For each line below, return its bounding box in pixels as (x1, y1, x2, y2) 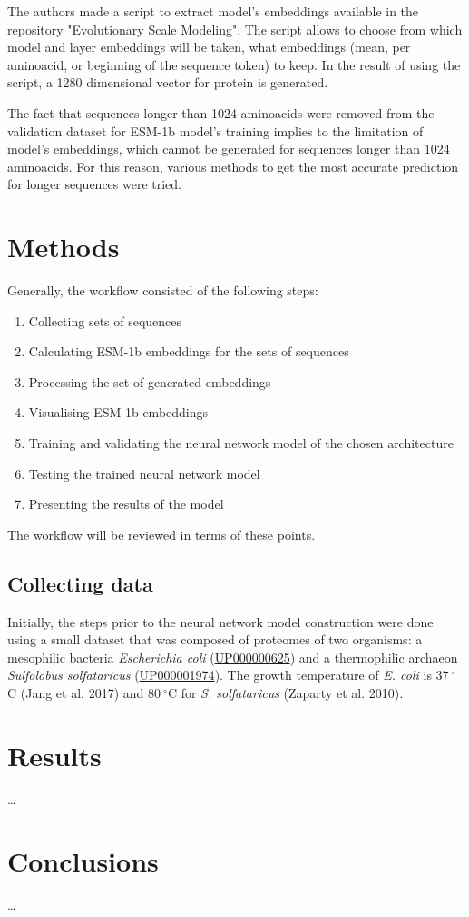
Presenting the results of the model (28, 494, 224, 513)
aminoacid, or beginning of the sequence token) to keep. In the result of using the (7, 55, 461, 74)
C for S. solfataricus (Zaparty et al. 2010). (167, 683, 404, 702)
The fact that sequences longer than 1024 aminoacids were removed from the (7, 103, 435, 122)
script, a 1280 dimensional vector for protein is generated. (7, 73, 328, 92)
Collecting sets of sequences (28, 311, 182, 330)
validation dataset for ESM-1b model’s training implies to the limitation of (7, 121, 424, 140)
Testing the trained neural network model (28, 463, 260, 483)
